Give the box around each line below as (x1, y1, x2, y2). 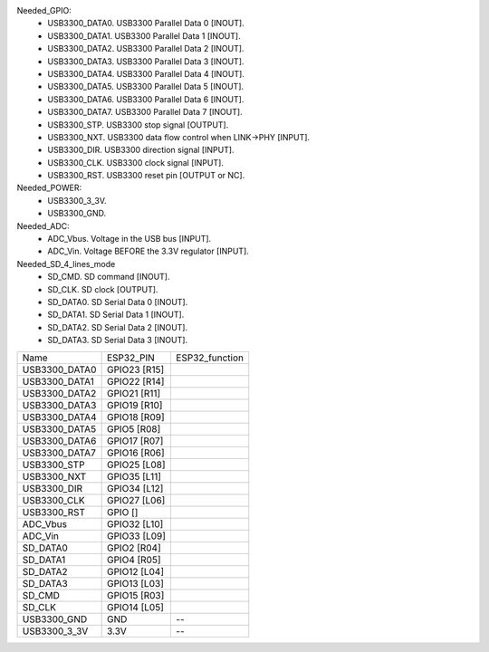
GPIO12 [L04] (106, 565, 165, 578)
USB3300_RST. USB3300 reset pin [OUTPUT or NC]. (47, 170, 245, 181)
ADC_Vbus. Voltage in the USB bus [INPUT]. (47, 234, 212, 244)
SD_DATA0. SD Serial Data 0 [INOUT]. (47, 296, 188, 307)
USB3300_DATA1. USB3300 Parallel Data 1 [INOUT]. (47, 30, 241, 41)
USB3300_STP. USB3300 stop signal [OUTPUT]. (47, 119, 229, 130)
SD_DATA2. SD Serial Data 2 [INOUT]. (47, 321, 188, 332)
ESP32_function (176, 351, 244, 364)
